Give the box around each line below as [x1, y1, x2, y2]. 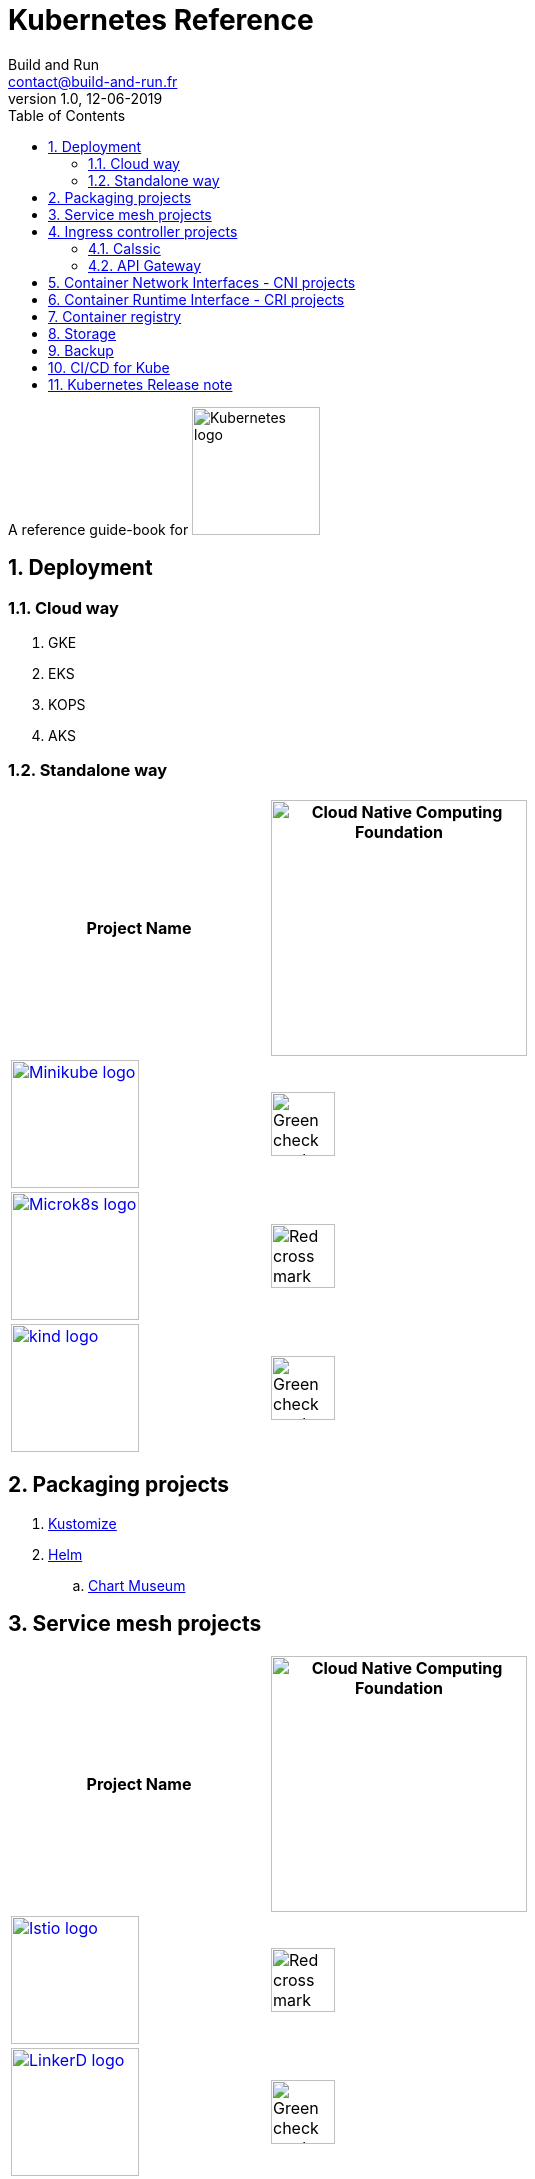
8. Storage [48, 324, 117, 342]
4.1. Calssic [88, 239, 161, 257]
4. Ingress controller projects [48, 222, 238, 240]
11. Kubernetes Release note [48, 375, 233, 393]
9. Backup [48, 341, 114, 359]
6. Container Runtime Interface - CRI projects [48, 290, 345, 308]
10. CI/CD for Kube [48, 358, 170, 376]
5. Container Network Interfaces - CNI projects [48, 273, 356, 291]
